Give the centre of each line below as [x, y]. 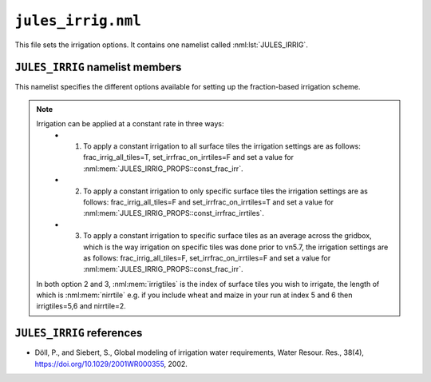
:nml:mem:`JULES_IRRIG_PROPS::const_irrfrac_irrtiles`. [174, 213]
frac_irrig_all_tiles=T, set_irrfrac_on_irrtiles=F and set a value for [189, 157]
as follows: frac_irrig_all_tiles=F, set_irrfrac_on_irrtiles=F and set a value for [207, 258]
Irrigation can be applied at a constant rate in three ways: [130, 124]
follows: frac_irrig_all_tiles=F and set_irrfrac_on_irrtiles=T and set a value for [209, 202]
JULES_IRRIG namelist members [98, 68]
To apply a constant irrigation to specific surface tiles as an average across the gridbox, [227, 236]
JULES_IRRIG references [79, 333]
